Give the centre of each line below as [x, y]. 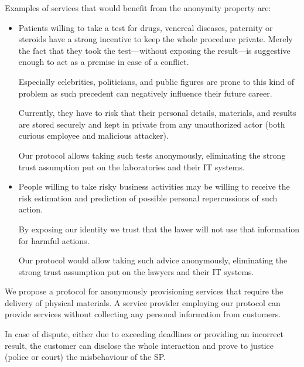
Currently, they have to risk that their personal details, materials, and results [157, 113]
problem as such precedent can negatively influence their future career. [145, 93]
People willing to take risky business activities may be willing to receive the [154, 186]
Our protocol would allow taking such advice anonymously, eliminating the [153, 260]
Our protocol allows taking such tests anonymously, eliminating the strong [152, 155]
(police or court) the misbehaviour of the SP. [85, 357]
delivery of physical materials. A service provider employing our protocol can [143, 302]
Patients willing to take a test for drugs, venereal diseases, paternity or [146, 27]
